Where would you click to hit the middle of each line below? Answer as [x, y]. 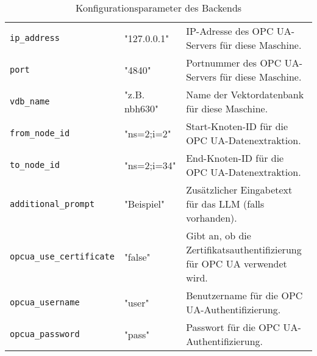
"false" [137, 256]
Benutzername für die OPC [244, 295]
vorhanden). [212, 218]
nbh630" [141, 108]
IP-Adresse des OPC [230, 31]
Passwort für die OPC [233, 327]
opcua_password [45, 334]
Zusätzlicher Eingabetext [239, 190]
